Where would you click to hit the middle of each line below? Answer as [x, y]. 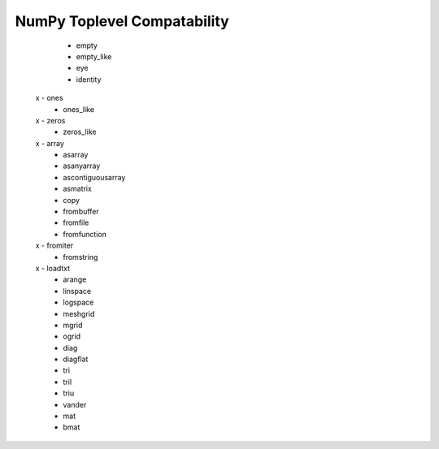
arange [75, 279]
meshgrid [79, 313]
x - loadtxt [53, 268]
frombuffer [81, 212]
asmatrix [78, 189]
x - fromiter [54, 246]
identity [89, 79]
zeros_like [80, 132]
